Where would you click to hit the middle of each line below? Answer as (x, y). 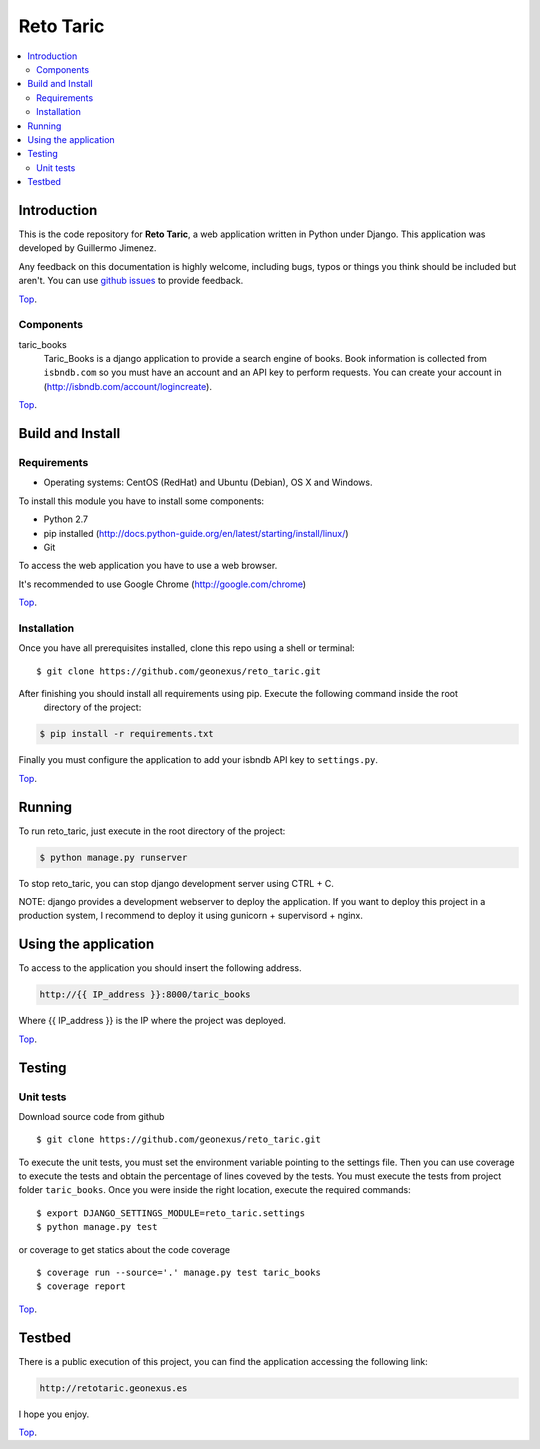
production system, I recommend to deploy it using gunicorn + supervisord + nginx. (191, 916)
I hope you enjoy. (54, 1414)
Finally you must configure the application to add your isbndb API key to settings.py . (198, 760)
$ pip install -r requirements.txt (126, 734)
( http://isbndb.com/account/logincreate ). (127, 386)
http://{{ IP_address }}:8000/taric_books (145, 994)
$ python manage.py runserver (113, 857)
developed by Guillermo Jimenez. (87, 248)
